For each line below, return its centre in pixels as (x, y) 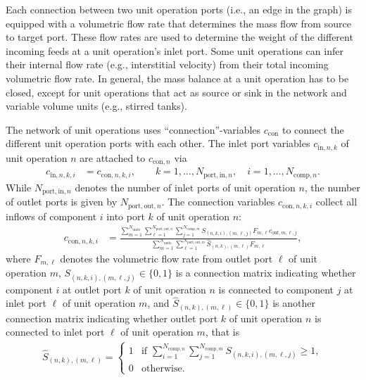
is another (294, 303)
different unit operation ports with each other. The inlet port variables (158, 143)
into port (126, 216)
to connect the (313, 129)
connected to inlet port (55, 332)
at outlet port (92, 289)
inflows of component (51, 216)
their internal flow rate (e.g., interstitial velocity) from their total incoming (167, 64)
